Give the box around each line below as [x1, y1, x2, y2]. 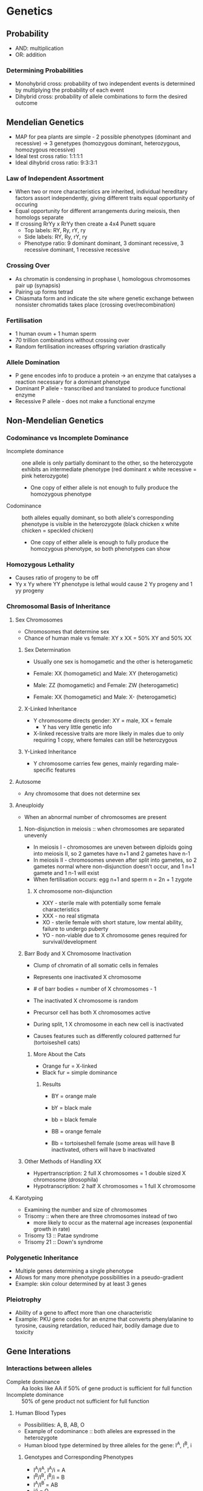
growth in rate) [33, 1225, 71, 1233]
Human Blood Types [15, 1409, 66, 1416]
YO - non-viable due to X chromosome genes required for [42, 932, 187, 939]
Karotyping [15, 1194, 44, 1202]
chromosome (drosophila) [33, 1175, 98, 1183]
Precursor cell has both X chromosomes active [33, 1008, 151, 1016]
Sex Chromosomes [15, 616, 63, 623]
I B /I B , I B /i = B [33, 1473, 65, 1481]
